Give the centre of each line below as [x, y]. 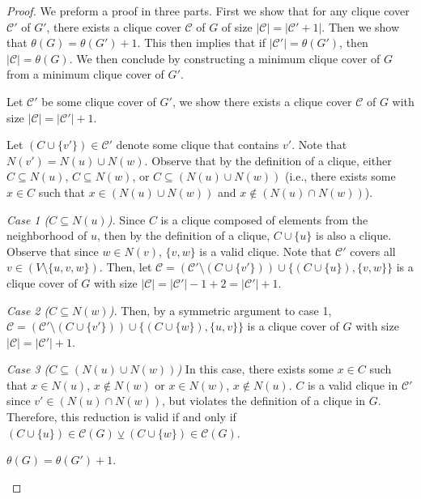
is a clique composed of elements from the [264, 219]
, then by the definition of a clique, [183, 235]
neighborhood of [47, 235]
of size [237, 26]
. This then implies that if [202, 43]
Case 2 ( [28, 310]
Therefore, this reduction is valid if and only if [121, 417]
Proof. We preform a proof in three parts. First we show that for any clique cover [208, 11]
